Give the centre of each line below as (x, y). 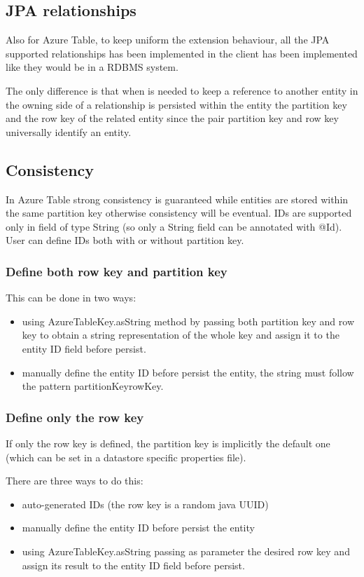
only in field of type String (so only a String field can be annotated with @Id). (174, 226)
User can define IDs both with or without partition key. (125, 240)
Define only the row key (75, 417)
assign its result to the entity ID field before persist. (133, 565)
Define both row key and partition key (117, 271)
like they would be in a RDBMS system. (92, 67)
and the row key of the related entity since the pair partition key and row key (172, 118)
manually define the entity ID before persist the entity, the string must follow (188, 372)
